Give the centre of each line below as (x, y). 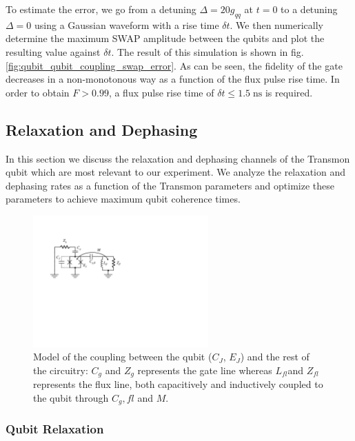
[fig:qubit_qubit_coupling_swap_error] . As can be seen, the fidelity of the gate (174, 65)
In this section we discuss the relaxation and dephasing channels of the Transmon (178, 158)
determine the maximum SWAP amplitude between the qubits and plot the (165, 38)
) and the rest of (275, 357)
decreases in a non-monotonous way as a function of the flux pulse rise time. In (173, 79)
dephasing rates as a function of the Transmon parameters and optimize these (170, 185)
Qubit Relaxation (55, 429)
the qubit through (71, 397)
